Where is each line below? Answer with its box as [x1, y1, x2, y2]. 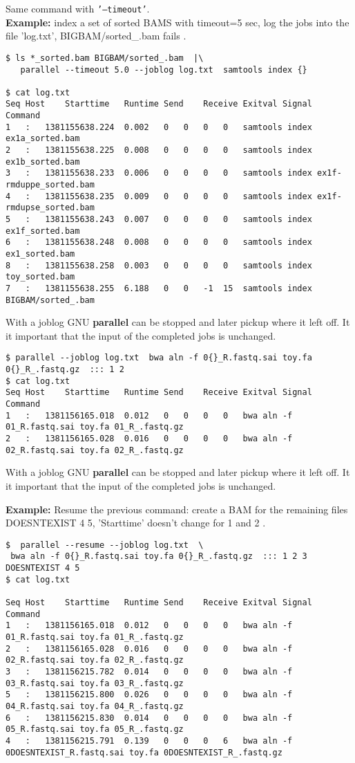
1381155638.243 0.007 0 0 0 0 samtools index [45, 214, 312, 225]
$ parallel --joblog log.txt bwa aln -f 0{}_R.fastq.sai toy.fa [6, 353, 312, 363]
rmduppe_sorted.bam [6, 180, 95, 190]
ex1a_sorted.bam [6, 134, 80, 144]
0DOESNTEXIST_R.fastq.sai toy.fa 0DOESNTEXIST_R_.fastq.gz [6, 747, 282, 757]
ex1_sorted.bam [6, 249, 75, 259]
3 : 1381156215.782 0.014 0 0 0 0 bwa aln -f [6, 666, 293, 677]
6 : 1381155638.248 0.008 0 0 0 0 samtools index [6, 237, 312, 248]
